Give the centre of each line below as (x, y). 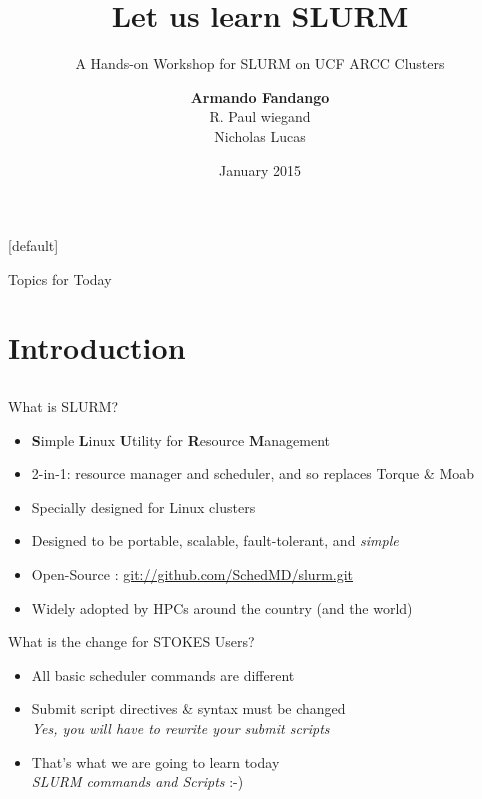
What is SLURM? (63, 406)
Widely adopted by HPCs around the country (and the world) (222, 607)
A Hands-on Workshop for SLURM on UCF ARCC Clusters (260, 63)
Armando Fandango (260, 96)
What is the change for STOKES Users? (131, 641)
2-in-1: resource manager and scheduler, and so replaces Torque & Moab (253, 473)
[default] (33, 245)
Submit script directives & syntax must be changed (188, 708)
